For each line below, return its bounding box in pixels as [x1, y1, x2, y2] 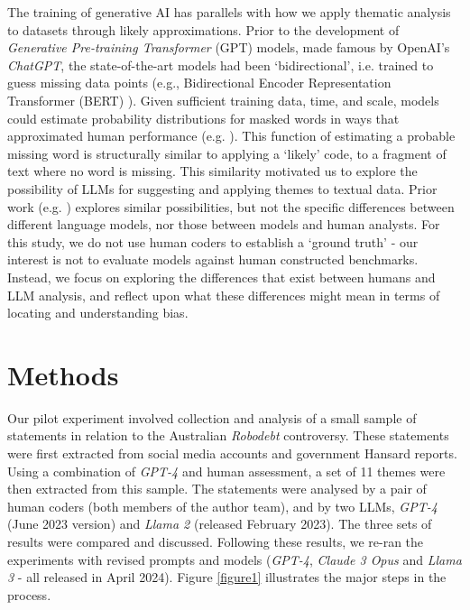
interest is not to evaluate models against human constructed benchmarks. [7, 250, 419, 269]
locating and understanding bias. [7, 303, 189, 322]
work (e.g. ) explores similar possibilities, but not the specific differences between [7, 197, 455, 216]
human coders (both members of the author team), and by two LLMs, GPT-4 [7, 496, 438, 515]
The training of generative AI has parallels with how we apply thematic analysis [7, 3, 451, 21]
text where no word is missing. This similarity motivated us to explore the [7, 162, 418, 180]
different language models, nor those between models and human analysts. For [7, 215, 440, 234]
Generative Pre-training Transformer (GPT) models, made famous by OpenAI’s [7, 38, 450, 57]
